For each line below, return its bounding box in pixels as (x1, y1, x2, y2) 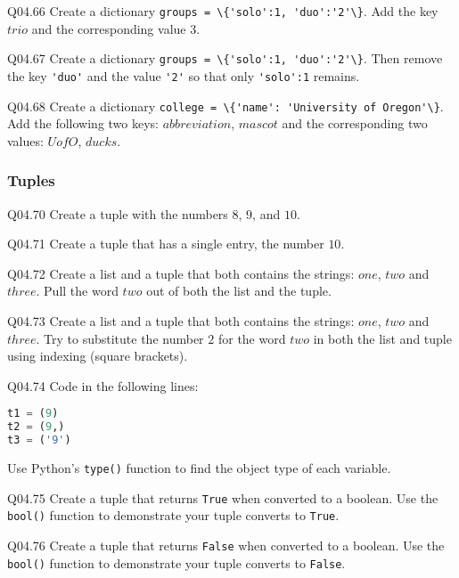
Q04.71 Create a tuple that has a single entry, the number (7, 234, 324, 253)
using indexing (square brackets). (7, 346, 188, 365)
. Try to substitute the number (36, 329, 204, 347)
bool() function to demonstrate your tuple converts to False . (7, 553, 346, 572)
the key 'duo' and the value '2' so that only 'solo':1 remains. (7, 66, 360, 85)
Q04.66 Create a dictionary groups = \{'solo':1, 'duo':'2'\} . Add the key (7, 2, 439, 20)
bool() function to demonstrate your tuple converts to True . (7, 506, 340, 525)
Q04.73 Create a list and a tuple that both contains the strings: (7, 312, 355, 330)
